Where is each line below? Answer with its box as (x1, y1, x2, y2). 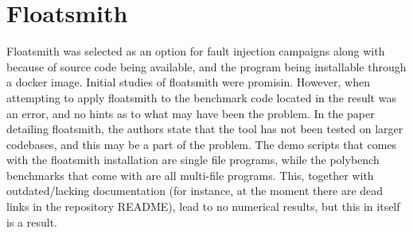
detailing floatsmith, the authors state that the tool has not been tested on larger (6, 120, 403, 137)
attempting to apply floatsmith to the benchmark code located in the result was (6, 89, 396, 105)
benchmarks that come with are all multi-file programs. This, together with (6, 166, 374, 183)
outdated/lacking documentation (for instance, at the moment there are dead (6, 182, 384, 199)
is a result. (6, 213, 57, 230)
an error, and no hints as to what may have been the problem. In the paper (6, 105, 375, 121)
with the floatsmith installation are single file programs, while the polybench (6, 151, 380, 168)
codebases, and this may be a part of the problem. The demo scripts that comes (6, 136, 397, 152)
